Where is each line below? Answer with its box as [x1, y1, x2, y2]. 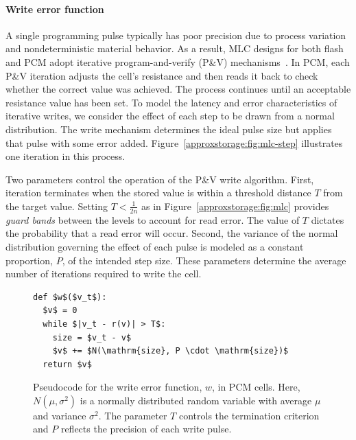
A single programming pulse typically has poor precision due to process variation [5, 27, 346, 42]
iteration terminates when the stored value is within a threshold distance [5, 185, 311, 200]
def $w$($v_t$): [33, 292, 107, 302]
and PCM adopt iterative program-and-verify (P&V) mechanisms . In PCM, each [5, 54, 350, 69]
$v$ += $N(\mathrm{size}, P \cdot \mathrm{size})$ [52, 346, 289, 356]
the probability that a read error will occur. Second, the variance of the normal [5, 226, 338, 240]
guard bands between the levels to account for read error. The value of [5, 212, 300, 227]
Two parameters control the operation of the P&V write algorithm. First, [5, 172, 314, 186]
